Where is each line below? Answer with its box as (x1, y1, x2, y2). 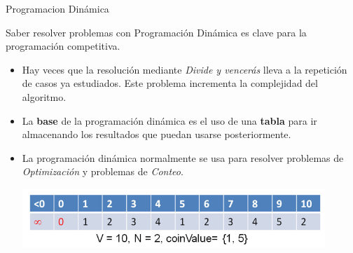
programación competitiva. (6, 39, 120, 53)
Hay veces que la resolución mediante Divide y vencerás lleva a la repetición (22, 62, 347, 76)
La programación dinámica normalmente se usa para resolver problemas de (22, 150, 344, 165)
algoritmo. (22, 89, 67, 104)
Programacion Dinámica (6, 1, 109, 15)
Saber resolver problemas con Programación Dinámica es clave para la (6, 25, 307, 39)
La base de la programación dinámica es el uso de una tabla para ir (22, 113, 317, 128)
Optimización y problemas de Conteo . (22, 164, 184, 179)
